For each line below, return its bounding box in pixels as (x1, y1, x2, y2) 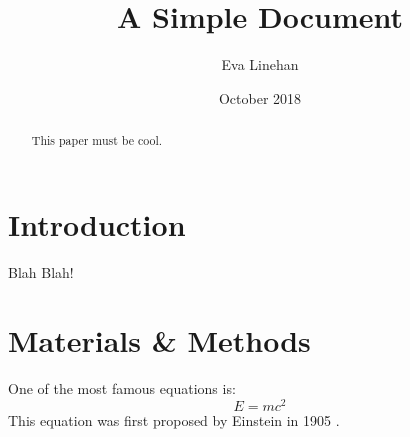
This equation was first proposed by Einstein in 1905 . (8, 410, 340, 431)
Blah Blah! (8, 261, 74, 282)
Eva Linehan (221, 54, 299, 75)
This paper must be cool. (31, 132, 163, 149)
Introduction (8, 203, 186, 244)
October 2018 (218, 87, 302, 108)
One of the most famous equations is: (8, 378, 236, 399)
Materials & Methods (8, 320, 311, 361)
